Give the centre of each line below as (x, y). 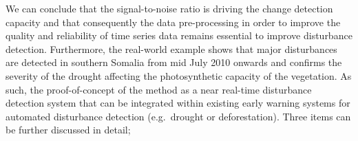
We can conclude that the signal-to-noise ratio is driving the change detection (169, 8)
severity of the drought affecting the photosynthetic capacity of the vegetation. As (179, 75)
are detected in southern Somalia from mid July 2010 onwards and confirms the (174, 62)
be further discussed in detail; (68, 130)
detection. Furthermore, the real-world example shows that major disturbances (171, 48)
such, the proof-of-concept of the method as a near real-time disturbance (159, 89)
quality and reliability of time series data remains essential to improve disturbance (179, 35)
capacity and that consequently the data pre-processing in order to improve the (173, 22)
